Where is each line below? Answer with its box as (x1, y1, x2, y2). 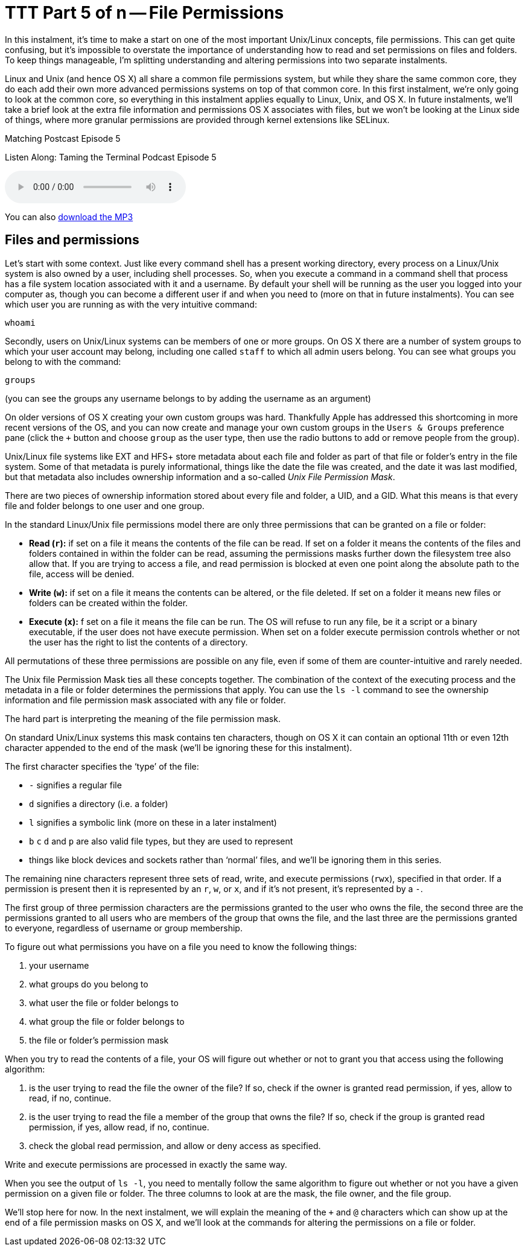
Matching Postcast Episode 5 (5, 133, 121, 144)
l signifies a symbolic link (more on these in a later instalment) (29, 817, 277, 828)
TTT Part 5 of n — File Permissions (5, 2, 284, 23)
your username (29, 960, 89, 971)
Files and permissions (5, 232, 139, 248)
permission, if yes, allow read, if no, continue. (29, 1121, 209, 1132)
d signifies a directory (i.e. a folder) (29, 798, 168, 809)
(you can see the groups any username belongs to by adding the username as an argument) (5, 393, 371, 404)
